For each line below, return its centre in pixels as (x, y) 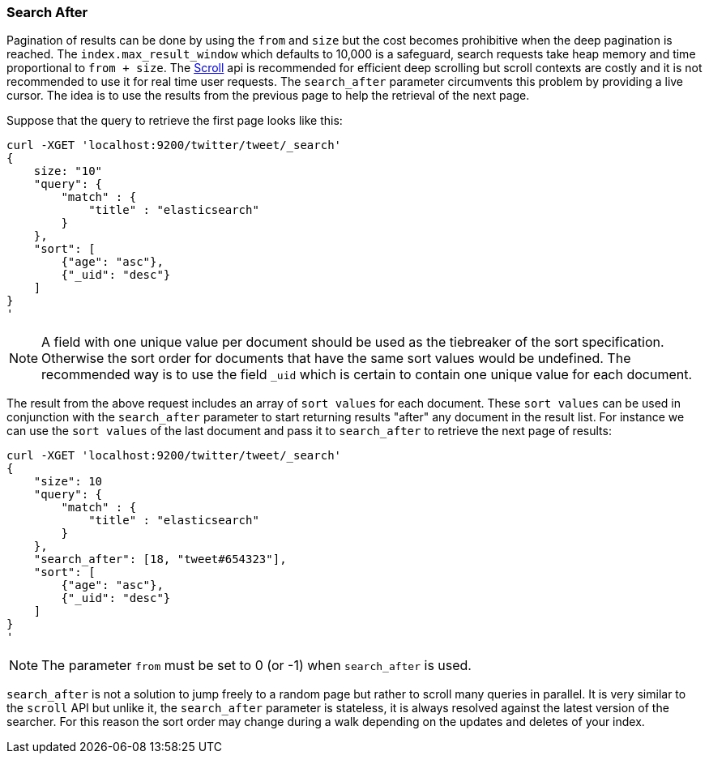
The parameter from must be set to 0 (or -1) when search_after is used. (256, 666)
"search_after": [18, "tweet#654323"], (160, 559)
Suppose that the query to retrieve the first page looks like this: (175, 121)
